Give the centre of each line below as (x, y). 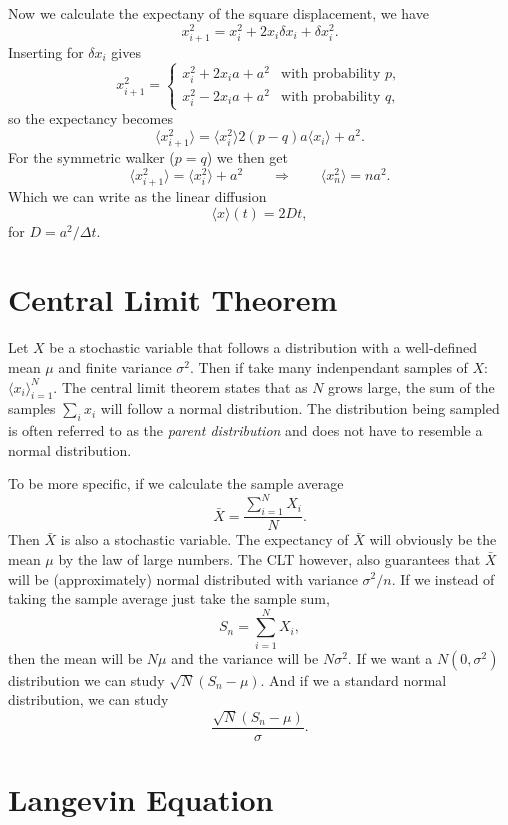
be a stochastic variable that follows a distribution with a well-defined (263, 347)
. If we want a (390, 657)
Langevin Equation (141, 799)
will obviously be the (433, 539)
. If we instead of (443, 578)
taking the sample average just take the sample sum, (169, 598)
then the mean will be (75, 657)
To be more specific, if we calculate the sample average (176, 483)
